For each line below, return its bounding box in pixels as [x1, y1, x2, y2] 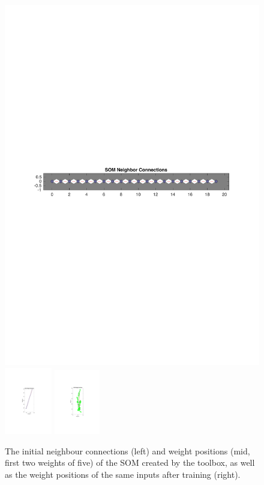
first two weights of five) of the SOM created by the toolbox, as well [5, 456, 255, 469]
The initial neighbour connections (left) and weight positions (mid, [5, 444, 250, 457]
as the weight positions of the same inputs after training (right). [5, 468, 241, 480]
